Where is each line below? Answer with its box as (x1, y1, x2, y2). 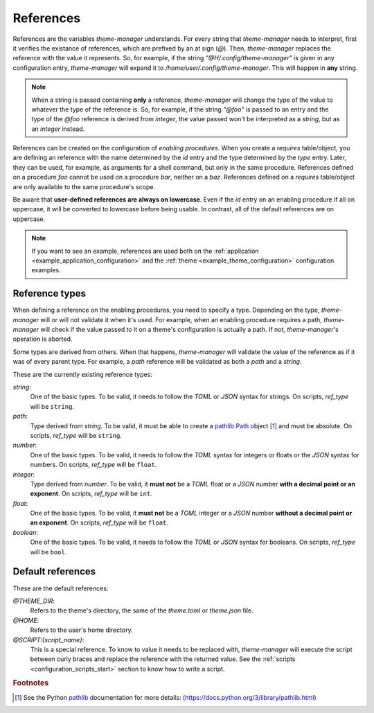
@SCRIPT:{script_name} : (12, 635, 84, 644)
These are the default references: (12, 584, 109, 592)
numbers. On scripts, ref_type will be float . (30, 461, 157, 469)
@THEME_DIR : (12, 597, 55, 605)
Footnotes (12, 678, 49, 688)
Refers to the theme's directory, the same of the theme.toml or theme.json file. (30, 606, 253, 615)
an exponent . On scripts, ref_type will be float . (30, 518, 169, 527)
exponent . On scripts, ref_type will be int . (30, 489, 152, 498)
